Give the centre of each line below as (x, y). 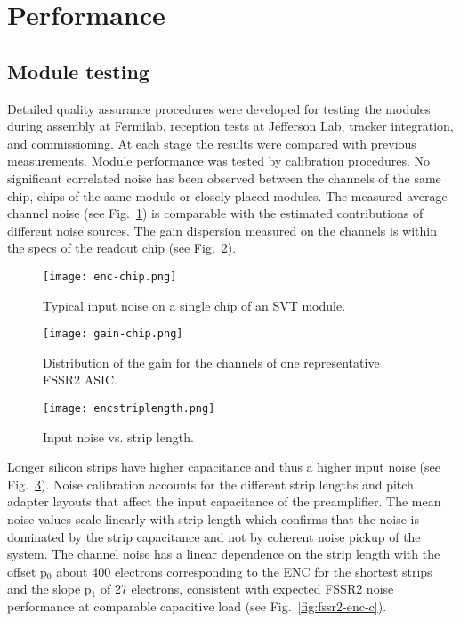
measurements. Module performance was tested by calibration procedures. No (219, 161)
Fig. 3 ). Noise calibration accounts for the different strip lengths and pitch (210, 484)
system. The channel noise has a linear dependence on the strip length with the (224, 554)
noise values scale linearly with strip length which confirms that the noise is (214, 519)
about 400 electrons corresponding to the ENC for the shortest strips (244, 571)
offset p (27, 571)
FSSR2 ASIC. (81, 380)
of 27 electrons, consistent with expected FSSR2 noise (247, 589)
